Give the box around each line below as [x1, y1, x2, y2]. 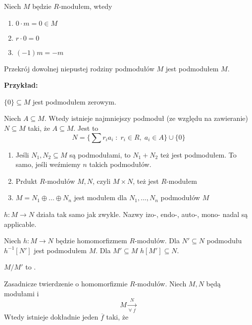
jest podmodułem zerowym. [32, 96, 116, 107]
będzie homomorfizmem [55, 235, 127, 246]
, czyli [92, 175, 111, 186]
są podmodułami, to [69, 149, 131, 160]
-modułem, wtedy [58, 1, 112, 11]
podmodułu [206, 235, 242, 246]
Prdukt [15, 175, 38, 186]
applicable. [4, 218, 37, 229]
